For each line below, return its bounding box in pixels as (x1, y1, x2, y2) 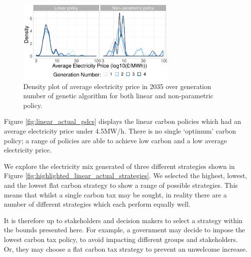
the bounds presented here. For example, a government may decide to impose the (4, 225, 245, 235)
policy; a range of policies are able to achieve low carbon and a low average (4, 135, 227, 145)
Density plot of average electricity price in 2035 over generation (23, 81, 211, 91)
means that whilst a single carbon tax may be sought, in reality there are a (4, 189, 227, 199)
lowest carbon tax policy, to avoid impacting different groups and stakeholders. (4, 234, 238, 244)
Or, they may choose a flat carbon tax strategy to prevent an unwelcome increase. (4, 243, 248, 254)
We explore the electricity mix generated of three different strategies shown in (4, 161, 235, 171)
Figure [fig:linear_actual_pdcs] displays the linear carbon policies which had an (4, 116, 241, 126)
